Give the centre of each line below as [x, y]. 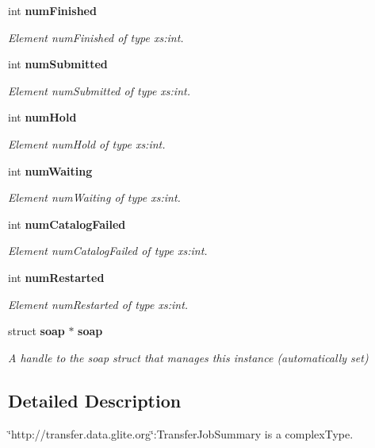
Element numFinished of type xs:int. [96, 37]
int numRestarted [56, 277]
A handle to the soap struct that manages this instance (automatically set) [188, 357]
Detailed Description [95, 400]
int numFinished [52, 10]
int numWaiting [50, 170]
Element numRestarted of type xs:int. [98, 304]
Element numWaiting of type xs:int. [94, 197]
